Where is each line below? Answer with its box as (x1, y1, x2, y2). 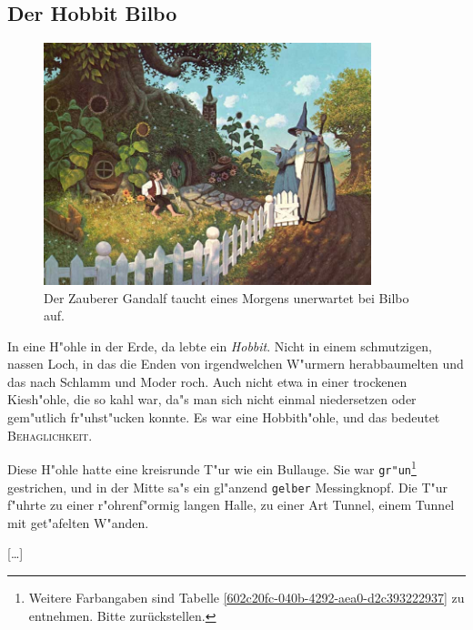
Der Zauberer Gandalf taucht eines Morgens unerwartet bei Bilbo (44, 288, 409, 307)
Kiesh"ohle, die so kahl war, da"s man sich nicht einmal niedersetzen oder (7, 390, 417, 409)
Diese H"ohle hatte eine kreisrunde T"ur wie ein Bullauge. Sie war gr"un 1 (7, 457, 417, 478)
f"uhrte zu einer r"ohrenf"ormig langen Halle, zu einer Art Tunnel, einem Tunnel (7, 495, 455, 514)
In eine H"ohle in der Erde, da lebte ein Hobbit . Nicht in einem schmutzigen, (7, 336, 432, 355)
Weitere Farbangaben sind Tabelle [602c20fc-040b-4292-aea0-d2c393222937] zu (28, 588, 465, 607)
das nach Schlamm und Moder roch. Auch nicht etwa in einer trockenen (7, 371, 408, 391)
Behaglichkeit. (7, 425, 93, 444)
